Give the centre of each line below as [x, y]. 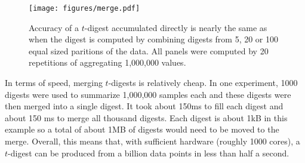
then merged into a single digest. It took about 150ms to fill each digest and [144, 106]
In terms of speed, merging [54, 83]
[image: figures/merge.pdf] [84, 8]
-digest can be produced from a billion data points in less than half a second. [149, 153]
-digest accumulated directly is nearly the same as [176, 27]
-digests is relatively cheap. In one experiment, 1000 [203, 83]
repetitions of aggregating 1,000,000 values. [107, 62]
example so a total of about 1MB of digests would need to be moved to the [142, 129]
